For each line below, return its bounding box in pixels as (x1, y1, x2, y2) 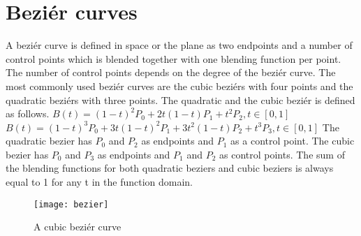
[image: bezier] (34, 199, 109, 209)
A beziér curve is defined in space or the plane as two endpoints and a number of (6, 38, 353, 52)
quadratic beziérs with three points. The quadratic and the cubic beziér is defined (6, 92, 355, 107)
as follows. (6, 106, 50, 121)
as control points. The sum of (219, 147, 345, 161)
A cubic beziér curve (34, 219, 121, 234)
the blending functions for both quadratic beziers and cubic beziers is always (6, 161, 334, 175)
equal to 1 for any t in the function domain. (6, 175, 193, 189)
